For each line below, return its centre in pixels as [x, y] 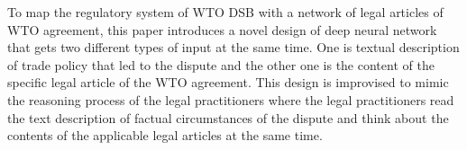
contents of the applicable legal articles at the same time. [165, 135]
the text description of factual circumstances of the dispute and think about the [228, 117]
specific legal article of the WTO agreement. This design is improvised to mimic [228, 82]
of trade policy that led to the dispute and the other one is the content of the [221, 64]
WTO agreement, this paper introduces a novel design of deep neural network [222, 29]
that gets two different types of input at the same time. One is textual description [233, 47]
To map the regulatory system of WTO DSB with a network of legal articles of [225, 12]
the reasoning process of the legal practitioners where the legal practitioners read [231, 99]
